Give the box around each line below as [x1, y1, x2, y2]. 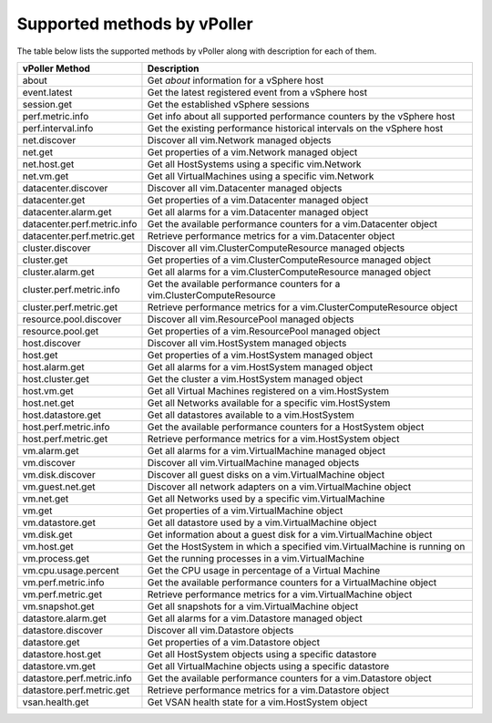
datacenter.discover [22, 181, 108, 194]
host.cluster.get [22, 372, 90, 385]
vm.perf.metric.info [22, 575, 105, 588]
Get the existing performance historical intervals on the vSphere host [147, 121, 444, 134]
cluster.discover [22, 242, 91, 254]
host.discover [22, 336, 81, 349]
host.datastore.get [22, 408, 102, 421]
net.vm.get [22, 170, 69, 182]
